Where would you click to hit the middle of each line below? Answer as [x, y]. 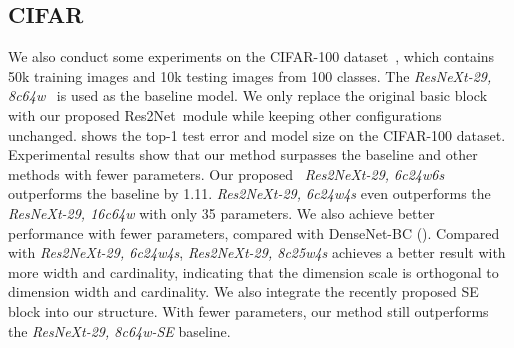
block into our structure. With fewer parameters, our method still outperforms [248, 310]
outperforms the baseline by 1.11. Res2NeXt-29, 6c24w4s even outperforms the [249, 193]
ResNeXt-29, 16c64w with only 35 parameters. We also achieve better [221, 212]
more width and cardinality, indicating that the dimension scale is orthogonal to [253, 271]
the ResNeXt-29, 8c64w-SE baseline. [119, 330]
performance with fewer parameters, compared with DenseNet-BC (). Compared [254, 232]
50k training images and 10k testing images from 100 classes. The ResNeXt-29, [250, 75]
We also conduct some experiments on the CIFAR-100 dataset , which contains [251, 56]
